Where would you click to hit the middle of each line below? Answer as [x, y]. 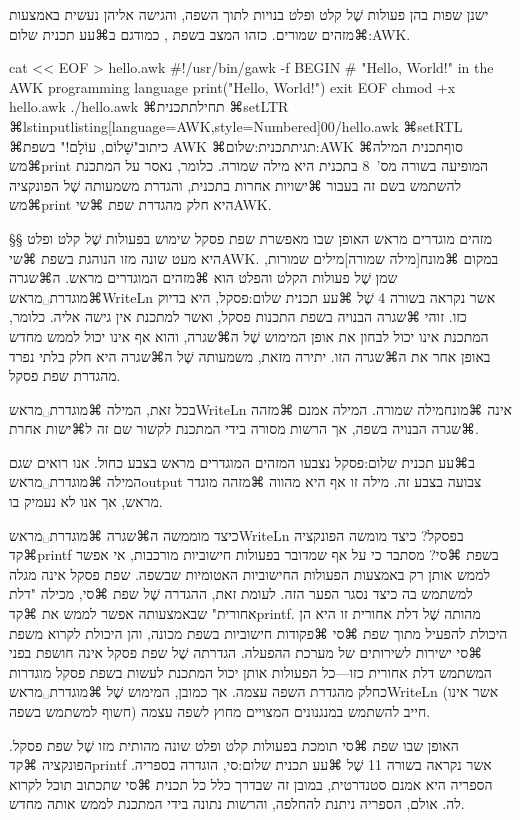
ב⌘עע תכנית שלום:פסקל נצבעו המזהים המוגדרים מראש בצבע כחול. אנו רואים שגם [242, 461]
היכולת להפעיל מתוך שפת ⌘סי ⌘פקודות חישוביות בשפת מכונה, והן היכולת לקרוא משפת [258, 632]
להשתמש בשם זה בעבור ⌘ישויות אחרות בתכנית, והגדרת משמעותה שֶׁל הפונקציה [235, 184]
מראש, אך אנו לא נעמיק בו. [86, 501]
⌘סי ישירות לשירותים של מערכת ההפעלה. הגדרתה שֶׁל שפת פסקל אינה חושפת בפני [246, 652]
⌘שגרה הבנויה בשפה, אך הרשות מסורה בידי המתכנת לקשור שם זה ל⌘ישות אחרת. [244, 428]
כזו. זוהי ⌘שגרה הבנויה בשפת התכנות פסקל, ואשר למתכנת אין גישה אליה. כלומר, [238, 316]
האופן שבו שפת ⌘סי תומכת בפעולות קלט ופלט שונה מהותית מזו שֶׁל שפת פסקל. [234, 744]
